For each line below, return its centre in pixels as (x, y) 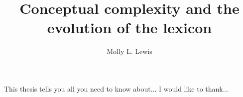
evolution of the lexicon (129, 27)
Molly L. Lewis (129, 51)
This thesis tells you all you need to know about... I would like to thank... (117, 88)
